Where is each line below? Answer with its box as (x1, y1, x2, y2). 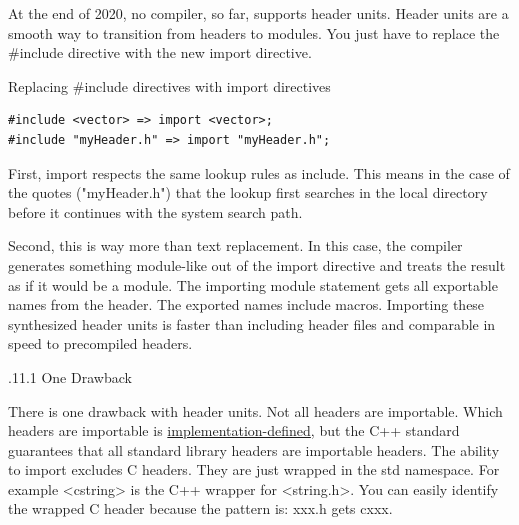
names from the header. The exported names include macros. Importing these (8, 294, 485, 315)
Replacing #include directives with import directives (8, 75, 331, 96)
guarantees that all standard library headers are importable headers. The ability (8, 439, 500, 460)
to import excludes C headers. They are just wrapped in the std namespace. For (8, 459, 500, 480)
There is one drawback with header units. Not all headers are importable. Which (8, 400, 503, 421)
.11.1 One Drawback (8, 366, 132, 387)
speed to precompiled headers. (8, 333, 193, 354)
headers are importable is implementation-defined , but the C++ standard (8, 420, 460, 441)
